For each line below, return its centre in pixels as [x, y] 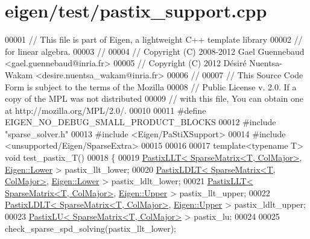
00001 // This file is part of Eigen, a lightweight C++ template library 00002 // [154, 39]
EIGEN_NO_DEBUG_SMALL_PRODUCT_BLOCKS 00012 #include [141, 122]
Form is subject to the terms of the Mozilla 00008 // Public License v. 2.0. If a [151, 86]
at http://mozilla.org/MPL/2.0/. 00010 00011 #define [106, 110]
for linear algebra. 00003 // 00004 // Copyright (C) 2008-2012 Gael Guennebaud [155, 51]
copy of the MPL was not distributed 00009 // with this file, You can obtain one [154, 98]
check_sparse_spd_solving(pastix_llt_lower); [90, 228]
